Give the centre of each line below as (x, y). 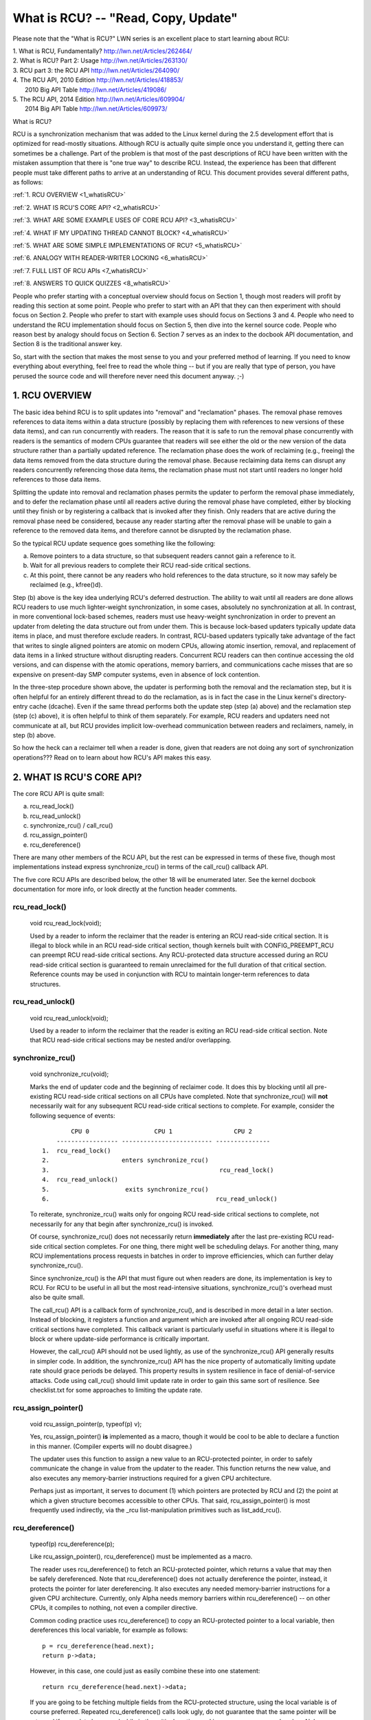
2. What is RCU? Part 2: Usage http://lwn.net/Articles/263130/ (100, 61)
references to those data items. (57, 480)
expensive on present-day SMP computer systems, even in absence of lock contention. (136, 674)
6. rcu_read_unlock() (160, 1198)
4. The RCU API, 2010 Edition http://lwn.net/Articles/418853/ (98, 80)
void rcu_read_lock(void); (66, 923)
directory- (333, 697)
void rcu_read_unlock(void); (69, 1018)
